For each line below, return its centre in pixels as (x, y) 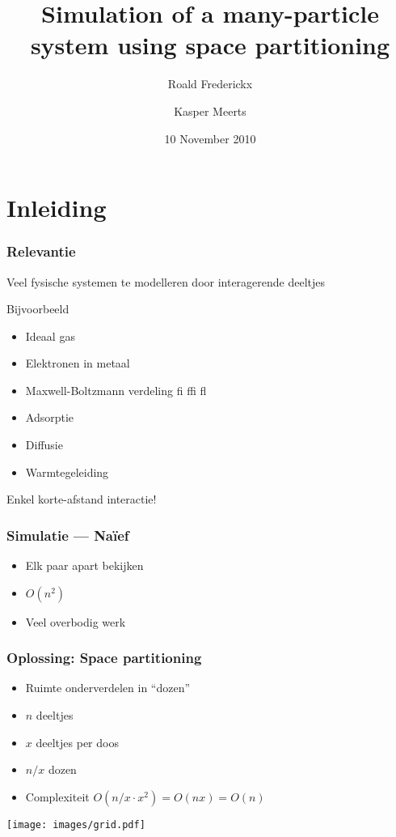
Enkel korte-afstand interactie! (82, 499)
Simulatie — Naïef (68, 535)
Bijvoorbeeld (38, 309)
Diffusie (44, 445)
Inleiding (57, 208)
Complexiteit (57, 796)
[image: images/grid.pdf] (76, 824)
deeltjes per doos (77, 742)
